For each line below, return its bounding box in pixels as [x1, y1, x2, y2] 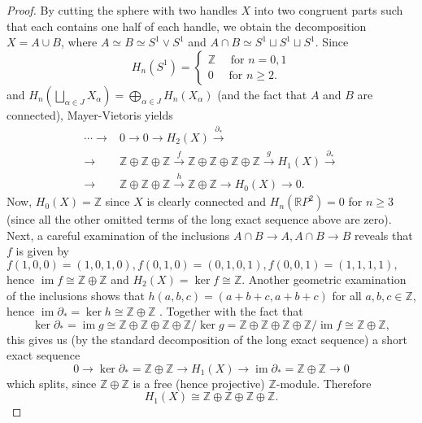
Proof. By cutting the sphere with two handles [7, 2, 237, 18]
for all [332, 286, 362, 303]
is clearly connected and [146, 193, 267, 210]
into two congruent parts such [254, 2, 403, 18]
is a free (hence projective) [133, 374, 265, 391]
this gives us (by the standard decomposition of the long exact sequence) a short [7, 330, 407, 347]
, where [60, 33, 98, 50]
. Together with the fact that [159, 303, 303, 320]
